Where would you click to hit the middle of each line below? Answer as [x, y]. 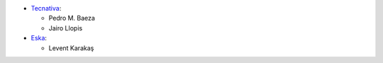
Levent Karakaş [71, 48]
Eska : [39, 38]
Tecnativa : [46, 8]
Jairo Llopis [66, 28]
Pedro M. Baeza [72, 18]
